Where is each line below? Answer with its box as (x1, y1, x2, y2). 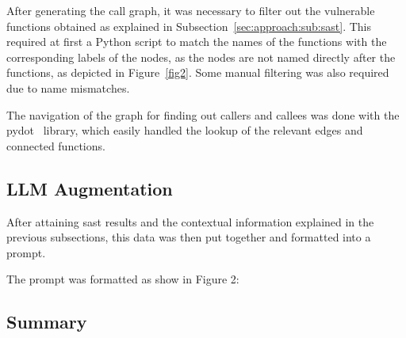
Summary (6, 310, 87, 334)
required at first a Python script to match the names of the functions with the (6, 33, 387, 50)
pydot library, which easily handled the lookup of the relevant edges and (6, 122, 363, 139)
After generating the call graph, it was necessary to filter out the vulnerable (6, 2, 375, 18)
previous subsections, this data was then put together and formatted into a (6, 229, 371, 245)
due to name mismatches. (6, 79, 130, 96)
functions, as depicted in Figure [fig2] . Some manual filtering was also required (6, 64, 389, 81)
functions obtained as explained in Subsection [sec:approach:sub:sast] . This (6, 17, 371, 34)
